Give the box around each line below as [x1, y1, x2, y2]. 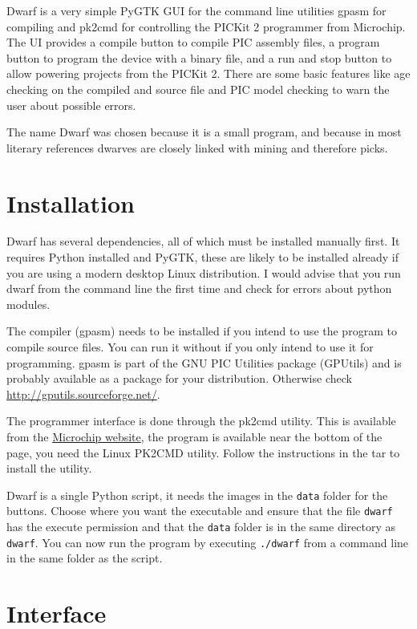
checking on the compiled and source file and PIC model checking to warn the [6, 80, 390, 97]
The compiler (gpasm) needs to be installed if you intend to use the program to [6, 323, 397, 339]
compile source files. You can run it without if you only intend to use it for [6, 339, 374, 355]
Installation [6, 186, 135, 219]
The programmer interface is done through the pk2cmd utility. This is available [6, 412, 396, 429]
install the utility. [6, 460, 92, 477]
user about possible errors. [6, 96, 136, 113]
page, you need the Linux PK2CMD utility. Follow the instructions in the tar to [6, 444, 400, 461]
